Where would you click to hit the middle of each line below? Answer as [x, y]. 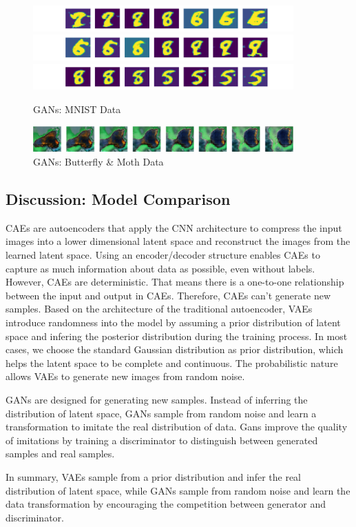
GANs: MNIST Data [77, 109]
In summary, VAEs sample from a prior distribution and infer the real [153, 476]
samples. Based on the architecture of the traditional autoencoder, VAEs [159, 309]
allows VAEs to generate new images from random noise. [125, 376]
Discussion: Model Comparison [118, 199]
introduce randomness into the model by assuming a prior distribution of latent [173, 322]
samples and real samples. [60, 454]
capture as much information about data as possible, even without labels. [160, 268]
